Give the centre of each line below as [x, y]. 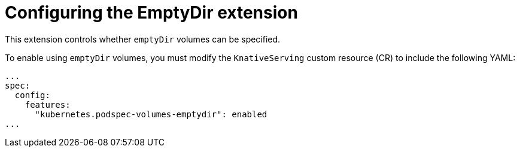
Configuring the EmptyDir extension [151, 13]
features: [48, 104]
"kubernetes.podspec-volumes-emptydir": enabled [151, 114]
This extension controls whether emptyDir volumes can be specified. [143, 39]
